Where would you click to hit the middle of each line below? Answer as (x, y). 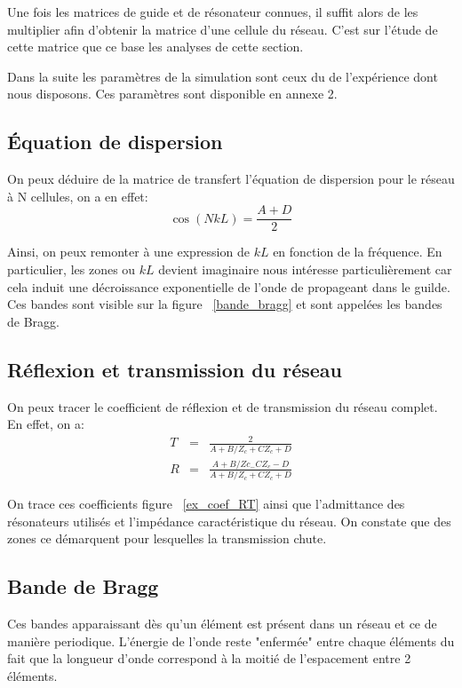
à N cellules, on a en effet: (78, 196)
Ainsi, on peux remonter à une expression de (128, 252)
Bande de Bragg (83, 586)
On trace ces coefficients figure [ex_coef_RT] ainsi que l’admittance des (206, 504)
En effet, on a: (46, 424)
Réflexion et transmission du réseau (175, 369)
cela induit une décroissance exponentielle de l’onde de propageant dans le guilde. (229, 286)
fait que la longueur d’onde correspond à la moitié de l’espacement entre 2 (209, 658)
